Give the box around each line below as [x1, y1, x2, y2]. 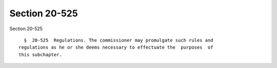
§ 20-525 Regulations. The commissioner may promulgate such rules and [24, 37, 213, 43]
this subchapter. [18, 52, 62, 57]
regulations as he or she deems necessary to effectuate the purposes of [18, 44, 213, 51]
